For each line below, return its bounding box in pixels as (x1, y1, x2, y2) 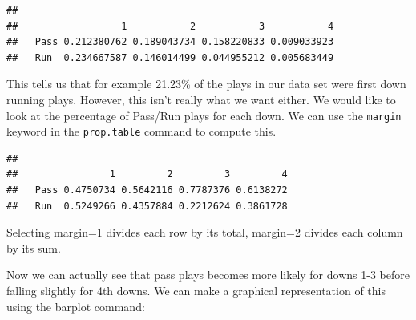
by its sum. (6, 239, 61, 256)
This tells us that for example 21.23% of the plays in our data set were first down (6, 75, 406, 92)
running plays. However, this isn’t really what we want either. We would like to (6, 91, 396, 107)
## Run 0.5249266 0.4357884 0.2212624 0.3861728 (6, 200, 288, 212)
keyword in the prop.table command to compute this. (6, 123, 277, 140)
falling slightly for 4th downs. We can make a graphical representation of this (6, 282, 386, 299)
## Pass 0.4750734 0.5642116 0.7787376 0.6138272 (6, 184, 288, 196)
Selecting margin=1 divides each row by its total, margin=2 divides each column (6, 224, 403, 241)
